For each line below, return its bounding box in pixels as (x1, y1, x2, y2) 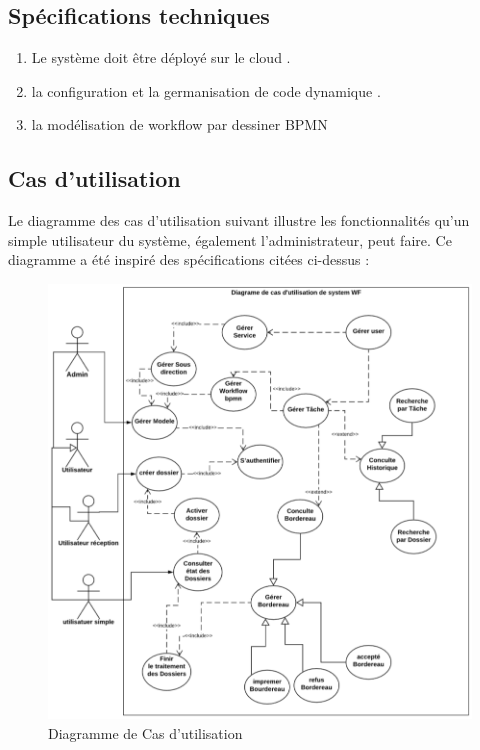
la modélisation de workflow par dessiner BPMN (31, 114, 328, 135)
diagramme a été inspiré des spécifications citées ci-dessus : (8, 249, 370, 270)
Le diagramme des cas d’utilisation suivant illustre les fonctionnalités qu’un (8, 210, 470, 231)
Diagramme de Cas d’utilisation (48, 722, 243, 743)
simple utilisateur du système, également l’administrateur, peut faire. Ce (8, 229, 452, 250)
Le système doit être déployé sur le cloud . (31, 47, 291, 68)
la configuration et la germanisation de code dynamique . (31, 80, 381, 101)
